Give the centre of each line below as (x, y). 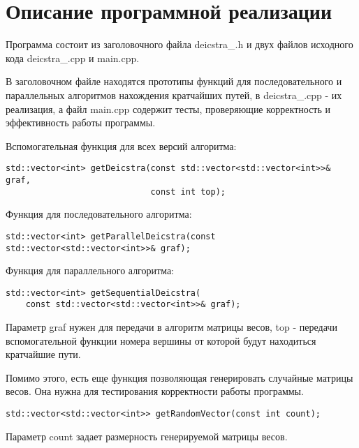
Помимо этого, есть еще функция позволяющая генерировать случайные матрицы (179, 377)
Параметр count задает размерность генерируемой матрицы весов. (147, 436)
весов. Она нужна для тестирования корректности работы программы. (155, 391)
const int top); (188, 192)
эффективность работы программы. (81, 122)
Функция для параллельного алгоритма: (90, 270)
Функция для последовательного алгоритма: (99, 214)
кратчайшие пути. (43, 354)
